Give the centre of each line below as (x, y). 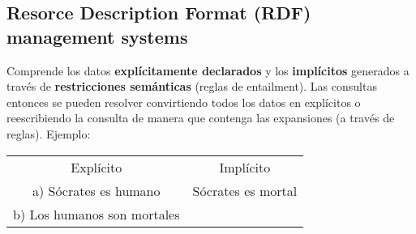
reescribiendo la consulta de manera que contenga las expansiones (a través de (201, 118)
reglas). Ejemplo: (49, 133)
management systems (97, 36)
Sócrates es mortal (245, 190)
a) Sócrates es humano (96, 190)
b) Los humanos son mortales (96, 214)
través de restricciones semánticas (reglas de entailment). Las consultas (192, 86)
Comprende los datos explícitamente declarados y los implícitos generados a (208, 70)
